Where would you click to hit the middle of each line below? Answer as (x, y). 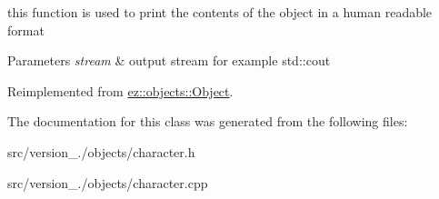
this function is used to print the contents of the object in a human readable (220, 12)
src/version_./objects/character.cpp (108, 182)
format (26, 30)
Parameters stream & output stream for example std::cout (169, 60)
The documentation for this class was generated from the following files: (208, 121)
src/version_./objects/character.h (101, 151)
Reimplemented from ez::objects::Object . (120, 90)
